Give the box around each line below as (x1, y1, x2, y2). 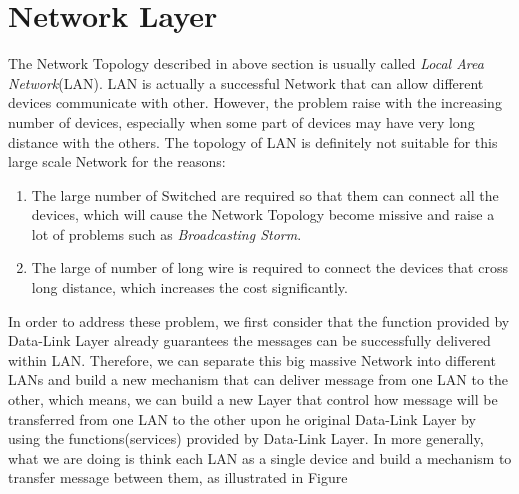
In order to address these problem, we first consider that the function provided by (8, 310, 510, 331)
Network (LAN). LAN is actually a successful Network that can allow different (8, 72, 484, 93)
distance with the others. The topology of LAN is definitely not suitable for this (8, 131, 498, 152)
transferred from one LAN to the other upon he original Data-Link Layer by (8, 408, 476, 429)
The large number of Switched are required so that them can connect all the (31, 184, 499, 205)
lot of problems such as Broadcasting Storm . (31, 223, 302, 244)
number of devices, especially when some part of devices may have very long (8, 111, 475, 132)
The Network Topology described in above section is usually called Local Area (8, 53, 484, 74)
